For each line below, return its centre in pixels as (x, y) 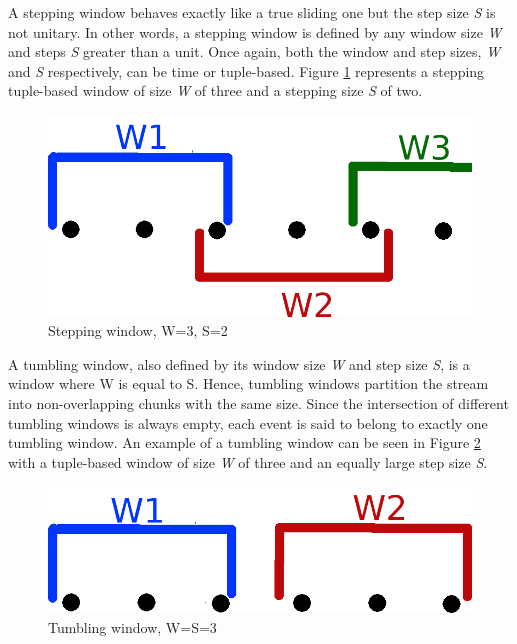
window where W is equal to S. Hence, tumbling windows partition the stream (248, 383)
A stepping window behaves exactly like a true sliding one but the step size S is (252, 12)
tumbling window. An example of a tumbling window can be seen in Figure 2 (244, 442)
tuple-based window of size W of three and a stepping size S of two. (215, 90)
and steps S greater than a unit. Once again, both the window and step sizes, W (254, 51)
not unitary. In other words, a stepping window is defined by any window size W (255, 31)
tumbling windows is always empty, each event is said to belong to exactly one (248, 422)
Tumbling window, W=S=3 (132, 627)
